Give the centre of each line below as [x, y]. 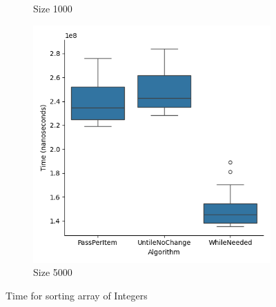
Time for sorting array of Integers [77, 295]
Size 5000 [53, 272]
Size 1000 [53, 8]
